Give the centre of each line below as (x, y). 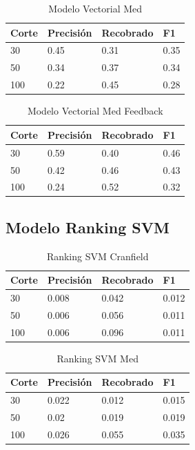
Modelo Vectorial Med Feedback (95, 111)
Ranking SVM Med (97, 358)
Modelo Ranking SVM (88, 227)
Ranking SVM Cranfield (97, 256)
